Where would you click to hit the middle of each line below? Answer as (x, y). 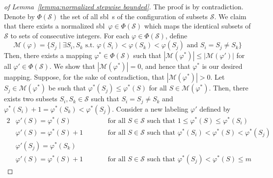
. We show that (72, 66)
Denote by (19, 16)
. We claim (230, 16)
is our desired (222, 66)
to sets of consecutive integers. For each (70, 35)
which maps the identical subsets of (197, 26)
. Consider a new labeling (150, 108)
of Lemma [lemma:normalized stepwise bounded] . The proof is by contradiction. (124, 6)
